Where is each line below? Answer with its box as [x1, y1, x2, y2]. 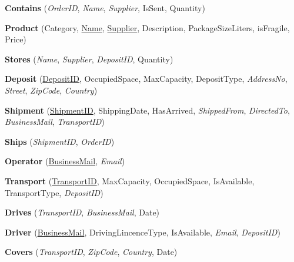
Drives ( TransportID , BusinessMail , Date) [5, 206, 160, 218]
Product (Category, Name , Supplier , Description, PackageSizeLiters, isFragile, [5, 21, 290, 34]
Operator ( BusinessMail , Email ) [5, 155, 125, 167]
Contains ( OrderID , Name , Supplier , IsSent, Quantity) [5, 2, 205, 14]
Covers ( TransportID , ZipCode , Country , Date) [5, 246, 178, 258]
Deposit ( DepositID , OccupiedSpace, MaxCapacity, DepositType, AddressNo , [5, 72, 288, 85]
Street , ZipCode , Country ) [5, 84, 98, 96]
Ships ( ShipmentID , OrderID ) [5, 135, 115, 147]
